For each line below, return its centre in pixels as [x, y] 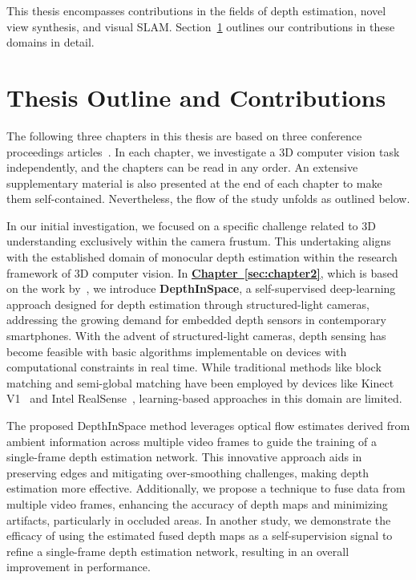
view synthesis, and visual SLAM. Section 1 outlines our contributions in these [201, 26]
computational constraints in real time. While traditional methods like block [194, 367]
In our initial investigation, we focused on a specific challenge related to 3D [191, 225]
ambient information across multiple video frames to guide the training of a [192, 441]
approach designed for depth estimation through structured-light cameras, [188, 304]
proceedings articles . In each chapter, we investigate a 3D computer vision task [203, 151]
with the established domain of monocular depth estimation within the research [202, 257]
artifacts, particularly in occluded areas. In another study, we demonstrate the [199, 519]
